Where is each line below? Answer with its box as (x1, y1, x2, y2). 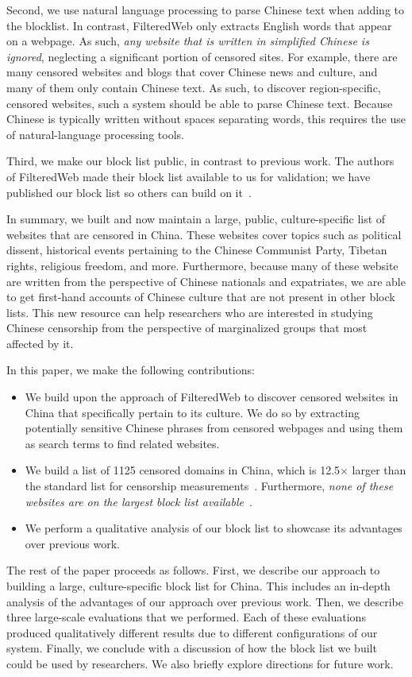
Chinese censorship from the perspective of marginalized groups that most (6, 319, 368, 336)
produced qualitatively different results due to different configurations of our (6, 624, 378, 640)
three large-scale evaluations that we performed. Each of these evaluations (6, 609, 366, 625)
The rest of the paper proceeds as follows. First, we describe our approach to (6, 562, 380, 578)
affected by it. (6, 335, 74, 351)
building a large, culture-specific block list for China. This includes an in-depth (6, 578, 391, 594)
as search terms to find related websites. (25, 435, 220, 451)
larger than (352, 462, 406, 478)
